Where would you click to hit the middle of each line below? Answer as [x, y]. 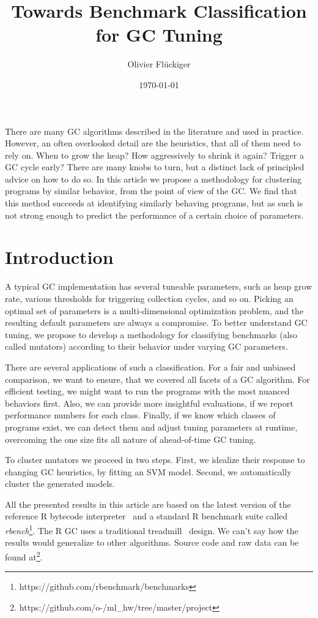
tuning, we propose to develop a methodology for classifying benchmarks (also [151, 334]
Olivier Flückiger [159, 64]
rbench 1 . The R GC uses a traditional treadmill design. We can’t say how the [152, 529]
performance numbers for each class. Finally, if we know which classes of [140, 415]
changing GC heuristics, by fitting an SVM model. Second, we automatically [148, 471]
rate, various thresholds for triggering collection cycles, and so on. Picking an [149, 298]
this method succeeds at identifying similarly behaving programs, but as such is [154, 203]
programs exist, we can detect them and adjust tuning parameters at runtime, [151, 427]
